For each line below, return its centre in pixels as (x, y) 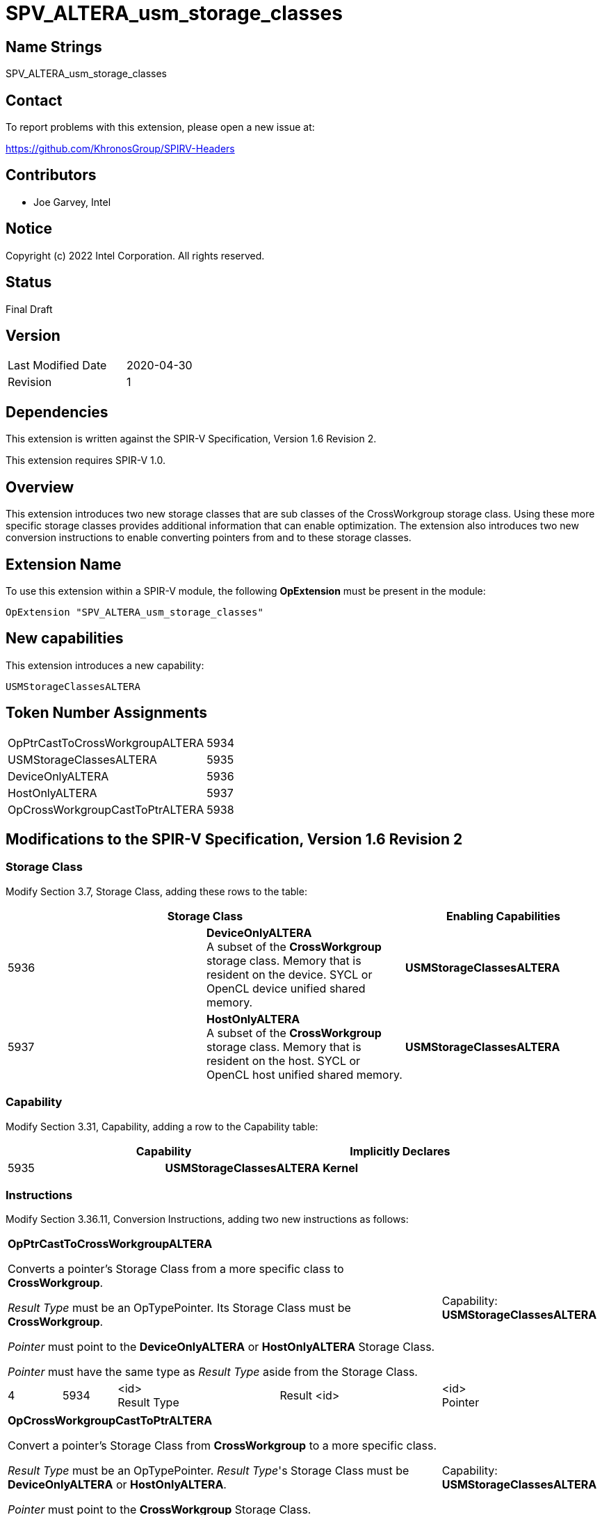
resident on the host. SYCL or (283, 1060)
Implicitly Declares (400, 1151)
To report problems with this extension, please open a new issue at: (160, 127)
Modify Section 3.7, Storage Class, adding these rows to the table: (156, 891)
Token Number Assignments (107, 713)
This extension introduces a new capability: (105, 665)
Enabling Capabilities (503, 916)
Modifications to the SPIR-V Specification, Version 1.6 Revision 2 (234, 840)
